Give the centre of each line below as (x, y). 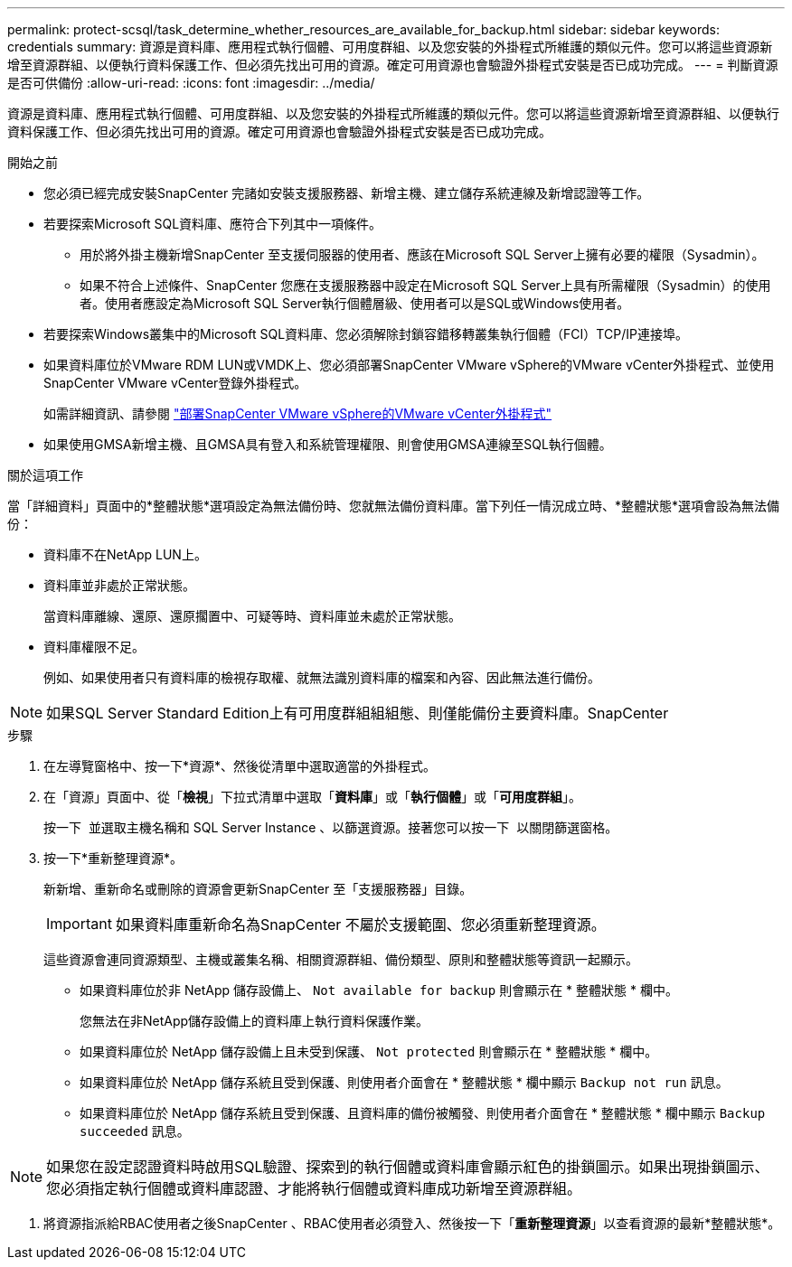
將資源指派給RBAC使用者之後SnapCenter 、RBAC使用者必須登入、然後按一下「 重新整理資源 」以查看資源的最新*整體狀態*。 (412, 1223)
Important (79, 924)
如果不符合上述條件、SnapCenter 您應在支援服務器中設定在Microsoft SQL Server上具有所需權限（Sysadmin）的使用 (425, 285)
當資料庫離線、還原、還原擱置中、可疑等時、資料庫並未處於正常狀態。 (252, 616)
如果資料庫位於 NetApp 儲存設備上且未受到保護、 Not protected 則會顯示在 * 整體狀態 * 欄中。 (369, 1051)
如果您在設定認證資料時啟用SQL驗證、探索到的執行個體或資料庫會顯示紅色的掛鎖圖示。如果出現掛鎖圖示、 (408, 1167)
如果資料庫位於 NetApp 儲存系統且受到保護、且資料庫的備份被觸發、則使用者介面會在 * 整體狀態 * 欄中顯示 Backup (423, 1113)
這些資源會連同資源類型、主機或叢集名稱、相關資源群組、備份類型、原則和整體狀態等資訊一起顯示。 (341, 959)
